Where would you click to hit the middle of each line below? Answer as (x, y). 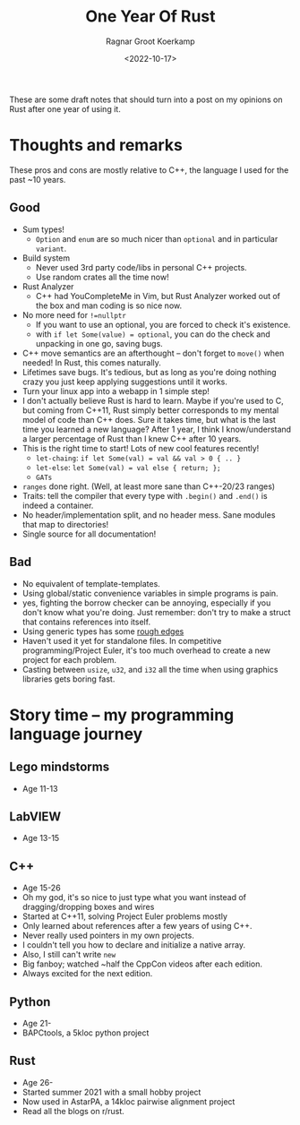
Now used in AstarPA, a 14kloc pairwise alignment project (129, 1101)
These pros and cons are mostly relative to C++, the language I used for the (149, 170)
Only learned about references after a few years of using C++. (137, 926)
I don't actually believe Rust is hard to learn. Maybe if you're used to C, (153, 400)
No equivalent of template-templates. (91, 583)
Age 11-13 (40, 788)
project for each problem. (69, 659)
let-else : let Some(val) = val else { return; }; (128, 467)
